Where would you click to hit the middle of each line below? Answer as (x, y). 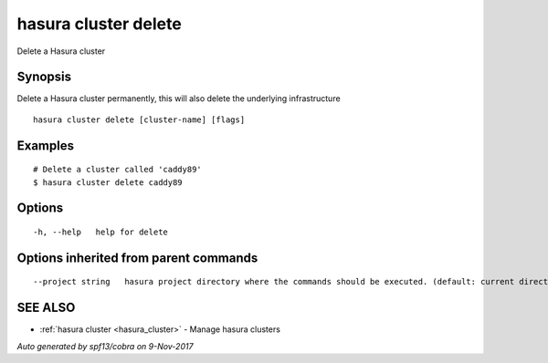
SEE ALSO (46, 308)
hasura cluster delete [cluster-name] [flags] (139, 119)
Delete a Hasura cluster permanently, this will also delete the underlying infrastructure (179, 99)
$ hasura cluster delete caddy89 (108, 182)
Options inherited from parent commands (137, 258)
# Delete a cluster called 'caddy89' (118, 170)
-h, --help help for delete (101, 232)
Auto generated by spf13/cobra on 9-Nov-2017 (105, 346)
